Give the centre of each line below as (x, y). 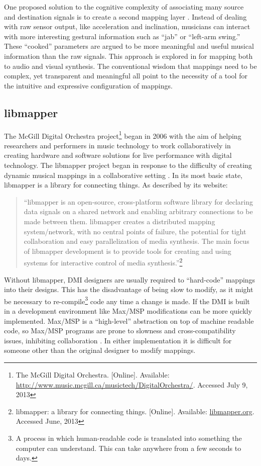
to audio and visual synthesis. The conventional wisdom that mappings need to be (130, 66)
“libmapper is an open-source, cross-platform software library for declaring (138, 201)
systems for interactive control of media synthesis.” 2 (103, 262)
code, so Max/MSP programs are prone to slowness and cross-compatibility (120, 331)
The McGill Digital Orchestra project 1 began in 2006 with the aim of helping (123, 135)
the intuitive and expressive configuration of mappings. (88, 85)
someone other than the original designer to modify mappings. (100, 350)
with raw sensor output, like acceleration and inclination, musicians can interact (127, 26)
